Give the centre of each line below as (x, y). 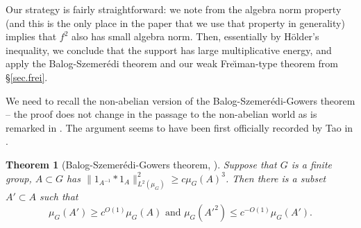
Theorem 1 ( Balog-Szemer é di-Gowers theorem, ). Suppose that (141, 164)
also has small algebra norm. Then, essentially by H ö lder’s (195, 36)
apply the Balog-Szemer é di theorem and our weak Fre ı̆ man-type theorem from (172, 63)
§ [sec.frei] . (27, 77)
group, (19, 178)
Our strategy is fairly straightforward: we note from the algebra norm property (174, 9)
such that (59, 196)
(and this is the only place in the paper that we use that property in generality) (175, 23)
